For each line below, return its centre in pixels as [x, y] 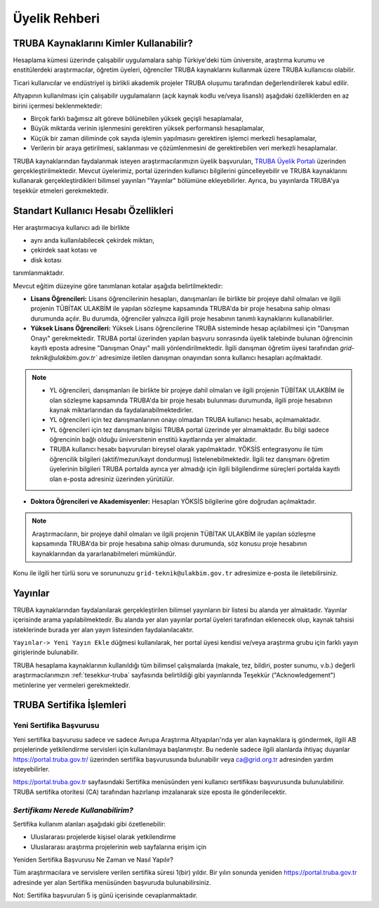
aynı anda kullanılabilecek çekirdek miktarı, [92, 241]
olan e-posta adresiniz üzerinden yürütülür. [112, 479]
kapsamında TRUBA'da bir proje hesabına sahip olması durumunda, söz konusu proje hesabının [169, 544]
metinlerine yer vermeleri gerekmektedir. [72, 685]
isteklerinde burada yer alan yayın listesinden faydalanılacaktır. [104, 629]
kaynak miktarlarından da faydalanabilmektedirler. [121, 410]
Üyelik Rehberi [56, 18]
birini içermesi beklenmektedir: [58, 105]
